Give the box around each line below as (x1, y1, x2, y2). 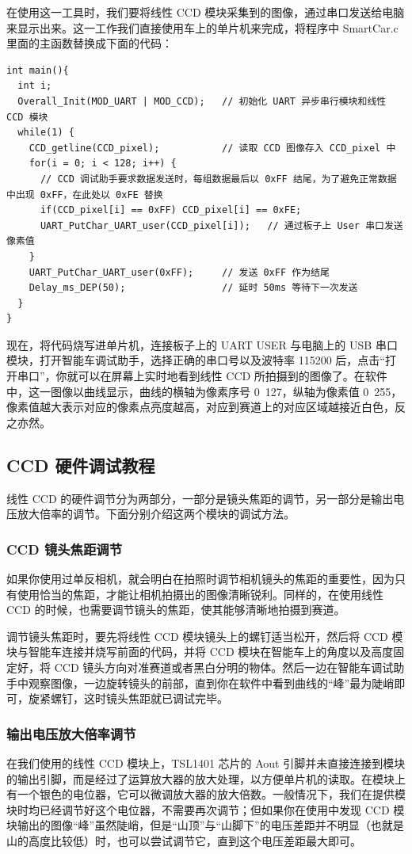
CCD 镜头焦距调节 (6, 539, 123, 559)
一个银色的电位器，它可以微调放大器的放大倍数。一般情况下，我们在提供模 (17, 786, 406, 803)
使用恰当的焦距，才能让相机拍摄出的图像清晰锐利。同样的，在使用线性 (17, 585, 383, 602)
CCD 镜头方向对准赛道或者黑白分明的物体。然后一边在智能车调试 (54, 659, 394, 676)
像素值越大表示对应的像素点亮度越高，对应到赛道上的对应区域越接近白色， (6, 398, 395, 415)
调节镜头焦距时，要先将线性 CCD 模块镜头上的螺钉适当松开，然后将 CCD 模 (6, 627, 403, 644)
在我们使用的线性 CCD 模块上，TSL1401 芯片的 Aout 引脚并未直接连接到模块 (6, 755, 406, 772)
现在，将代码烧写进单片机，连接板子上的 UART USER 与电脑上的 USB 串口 (6, 336, 398, 353)
